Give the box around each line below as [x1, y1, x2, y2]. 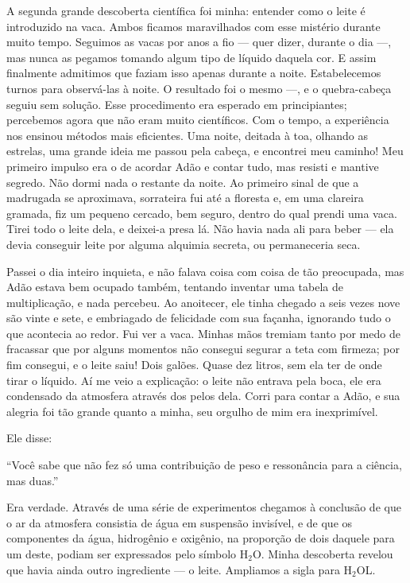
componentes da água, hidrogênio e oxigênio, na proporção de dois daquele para [6, 530, 395, 546]
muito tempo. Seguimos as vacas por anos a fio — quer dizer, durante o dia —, [6, 33, 392, 50]
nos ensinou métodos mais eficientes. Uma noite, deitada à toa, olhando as [6, 126, 369, 143]
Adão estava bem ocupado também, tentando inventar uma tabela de [6, 278, 343, 295]
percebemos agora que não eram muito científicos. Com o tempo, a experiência [6, 111, 389, 128]
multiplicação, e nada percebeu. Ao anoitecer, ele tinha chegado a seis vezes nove [6, 293, 400, 310]
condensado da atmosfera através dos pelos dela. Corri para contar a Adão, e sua [6, 387, 400, 404]
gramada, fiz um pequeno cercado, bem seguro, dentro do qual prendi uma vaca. [6, 204, 397, 221]
